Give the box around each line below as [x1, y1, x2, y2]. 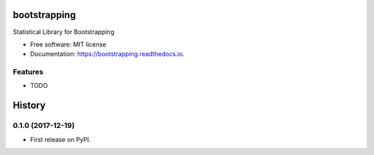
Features [12, 67, 44, 77]
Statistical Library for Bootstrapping [12, 28, 114, 36]
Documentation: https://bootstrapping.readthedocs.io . [30, 50, 185, 58]
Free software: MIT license [30, 40, 107, 48]
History [12, 100, 46, 111]
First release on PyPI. [30, 135, 91, 143]
